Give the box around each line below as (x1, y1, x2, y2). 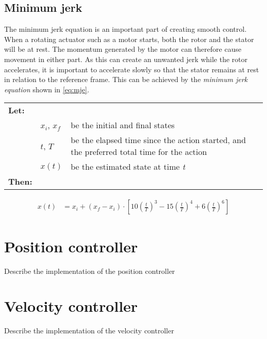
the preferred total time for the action (70, 146, 207, 158)
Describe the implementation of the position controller (4, 265, 175, 276)
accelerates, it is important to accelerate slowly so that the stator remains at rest (4, 64, 259, 74)
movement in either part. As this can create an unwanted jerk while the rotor (4, 53, 248, 64)
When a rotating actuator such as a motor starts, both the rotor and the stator (4, 33, 254, 44)
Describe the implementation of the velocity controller (4, 325, 174, 336)
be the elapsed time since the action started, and (70, 134, 246, 146)
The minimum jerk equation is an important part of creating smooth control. (4, 24, 247, 34)
